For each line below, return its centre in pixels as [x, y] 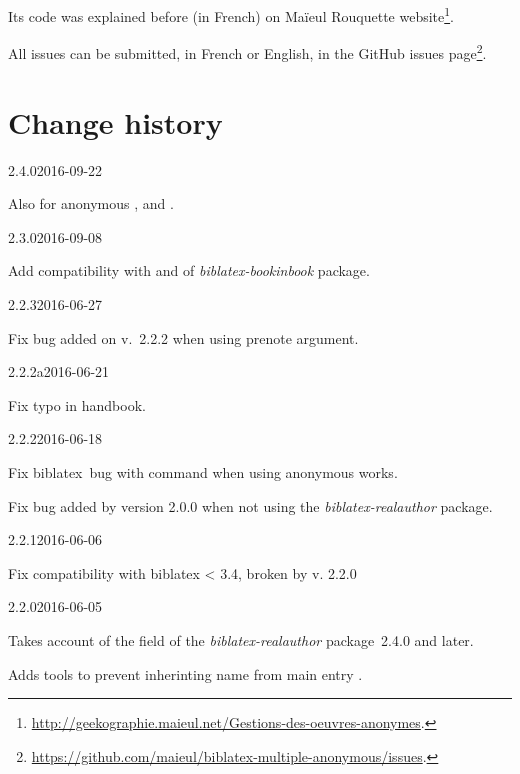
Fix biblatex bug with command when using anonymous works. [203, 471]
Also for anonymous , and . [91, 203]
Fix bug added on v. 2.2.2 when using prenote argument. [183, 337]
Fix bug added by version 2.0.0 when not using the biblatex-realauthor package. [250, 505]
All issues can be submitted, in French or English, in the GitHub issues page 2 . [247, 51]
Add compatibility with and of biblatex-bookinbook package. [189, 270]
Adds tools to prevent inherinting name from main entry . [185, 673]
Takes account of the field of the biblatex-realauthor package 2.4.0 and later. [241, 639]
